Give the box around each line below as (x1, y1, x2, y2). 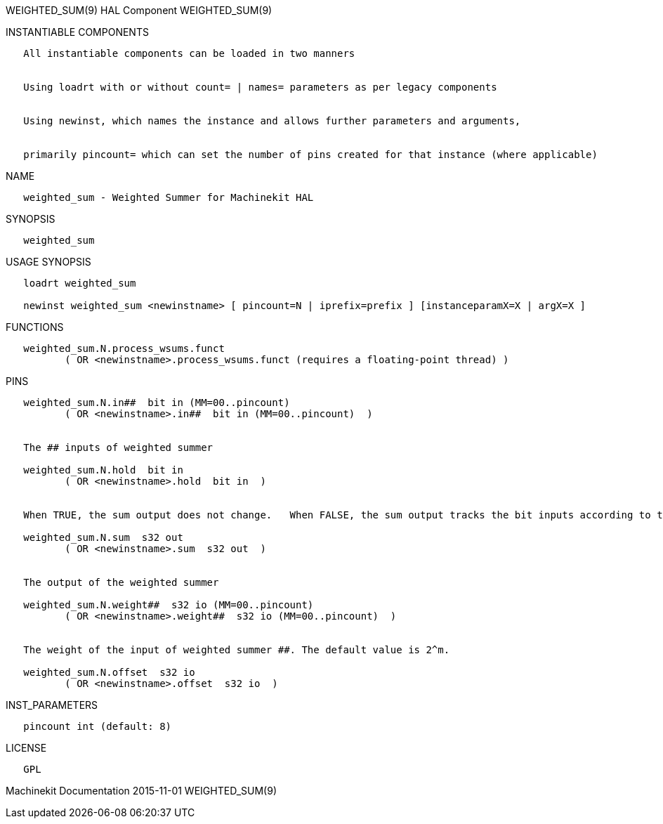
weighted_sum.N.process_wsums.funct (23, 343, 225, 354)
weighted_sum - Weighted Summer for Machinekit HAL (23, 192, 314, 203)
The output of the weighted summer (23, 577, 219, 588)
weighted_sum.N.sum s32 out (23, 532, 183, 543)
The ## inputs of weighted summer (23, 442, 214, 453)
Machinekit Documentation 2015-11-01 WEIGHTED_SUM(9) (6, 785, 277, 797)
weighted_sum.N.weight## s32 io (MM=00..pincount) (23, 599, 314, 610)
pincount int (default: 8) (23, 721, 172, 732)
